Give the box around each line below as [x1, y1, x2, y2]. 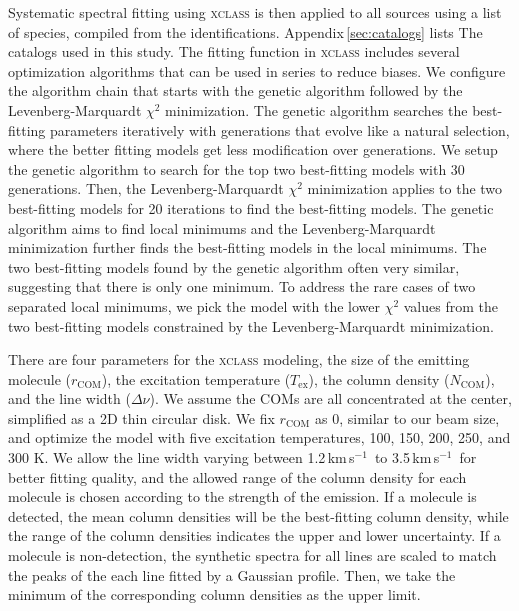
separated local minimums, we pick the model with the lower [8, 295, 380, 316]
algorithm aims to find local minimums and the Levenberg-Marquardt [8, 217, 436, 238]
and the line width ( [8, 388, 131, 409]
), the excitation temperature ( [101, 368, 291, 389]
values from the [403, 295, 498, 316]
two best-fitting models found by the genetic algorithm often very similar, [8, 256, 460, 277]
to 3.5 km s [374, 447, 440, 468]
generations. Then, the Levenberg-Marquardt [8, 178, 284, 199]
